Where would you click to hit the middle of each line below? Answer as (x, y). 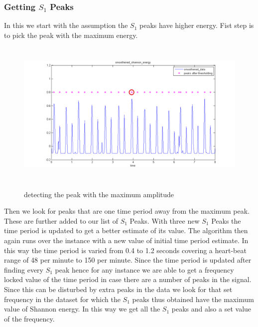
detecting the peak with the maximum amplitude (99, 194)
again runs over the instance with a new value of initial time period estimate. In (126, 240)
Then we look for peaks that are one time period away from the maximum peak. (127, 211)
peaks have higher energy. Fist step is (197, 25)
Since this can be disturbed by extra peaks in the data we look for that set (118, 289)
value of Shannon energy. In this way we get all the (82, 309)
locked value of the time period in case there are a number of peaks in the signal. (128, 279)
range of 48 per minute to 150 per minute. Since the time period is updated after (128, 260)
